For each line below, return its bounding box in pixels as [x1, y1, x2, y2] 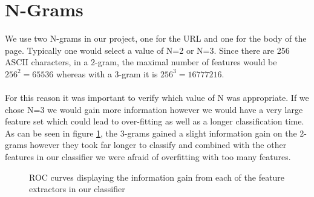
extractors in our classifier [29, 182, 125, 195]
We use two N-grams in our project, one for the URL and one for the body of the [5, 32, 307, 45]
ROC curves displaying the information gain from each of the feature [29, 170, 285, 183]
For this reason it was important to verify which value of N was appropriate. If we [5, 91, 309, 104]
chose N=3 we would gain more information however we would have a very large [5, 103, 303, 115]
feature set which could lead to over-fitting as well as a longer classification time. [5, 115, 304, 128]
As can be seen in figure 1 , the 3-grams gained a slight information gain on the [5, 126, 297, 139]
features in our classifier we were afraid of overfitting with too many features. [5, 150, 291, 163]
